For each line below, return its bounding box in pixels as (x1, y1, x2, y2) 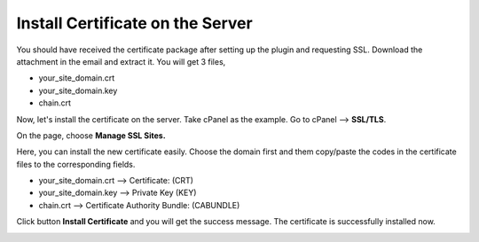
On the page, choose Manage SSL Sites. (16, 129, 166, 141)
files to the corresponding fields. (16, 159, 136, 169)
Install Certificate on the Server (16, 13, 253, 33)
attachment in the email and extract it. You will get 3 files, (16, 56, 226, 66)
